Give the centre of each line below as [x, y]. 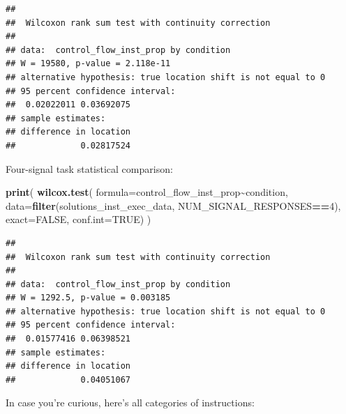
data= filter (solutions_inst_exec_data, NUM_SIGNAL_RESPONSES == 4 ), [173, 205]
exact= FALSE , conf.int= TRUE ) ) [78, 219]
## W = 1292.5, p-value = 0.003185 [88, 298]
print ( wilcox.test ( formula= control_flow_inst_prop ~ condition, [147, 192]
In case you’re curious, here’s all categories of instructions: [130, 402]
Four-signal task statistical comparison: [89, 168]
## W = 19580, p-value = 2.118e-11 [88, 64]
